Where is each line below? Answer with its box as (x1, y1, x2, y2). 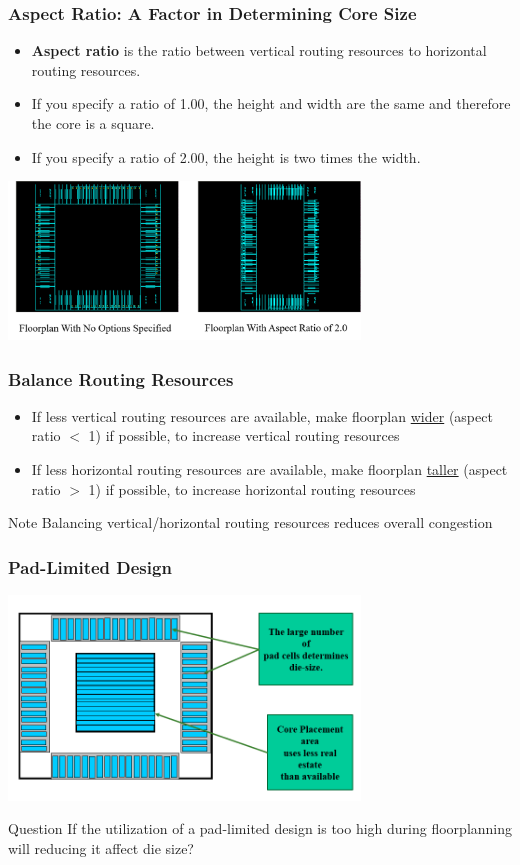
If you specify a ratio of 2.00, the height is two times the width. (31, 146, 421, 167)
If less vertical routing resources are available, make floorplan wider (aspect (31, 405, 493, 426)
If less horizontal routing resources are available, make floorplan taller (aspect (31, 459, 508, 479)
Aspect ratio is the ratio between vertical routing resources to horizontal (31, 40, 487, 61)
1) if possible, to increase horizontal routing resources (88, 478, 416, 499)
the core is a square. (31, 113, 155, 133)
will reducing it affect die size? (8, 837, 194, 858)
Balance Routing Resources (8, 366, 234, 391)
